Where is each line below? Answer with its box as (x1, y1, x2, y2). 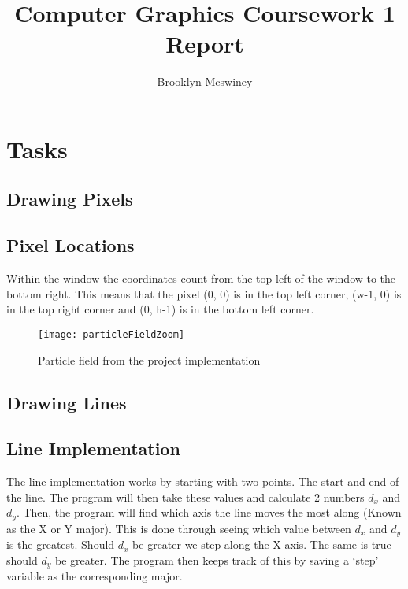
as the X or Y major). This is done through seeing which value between (6, 520, 351, 536)
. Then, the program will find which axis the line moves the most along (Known (16, 504, 402, 520)
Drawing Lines (6, 390, 127, 414)
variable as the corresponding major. (6, 568, 183, 584)
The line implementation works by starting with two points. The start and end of (6, 473, 399, 490)
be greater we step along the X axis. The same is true (132, 536, 391, 553)
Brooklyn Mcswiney (157, 73, 253, 90)
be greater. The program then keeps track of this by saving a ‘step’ (54, 551, 379, 568)
